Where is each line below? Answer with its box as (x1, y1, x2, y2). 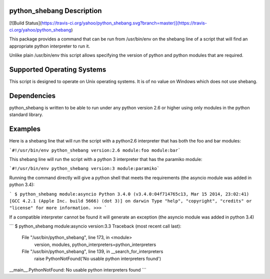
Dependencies (9, 91, 56, 100)
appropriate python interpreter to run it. (9, 43, 90, 49)
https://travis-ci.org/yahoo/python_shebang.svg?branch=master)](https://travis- (41, 20, 207, 26)
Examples (9, 125, 41, 133)
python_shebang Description (9, 6, 102, 15)
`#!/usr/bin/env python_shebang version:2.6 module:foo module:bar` (9, 147, 181, 153)
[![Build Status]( (9, 20, 42, 26)
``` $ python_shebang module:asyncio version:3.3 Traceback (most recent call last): (9, 223, 181, 229)
